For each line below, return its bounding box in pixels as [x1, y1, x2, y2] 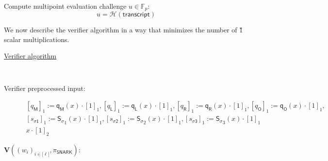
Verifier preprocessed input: [4, 83, 85, 93]
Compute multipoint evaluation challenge [4, 1, 127, 11]
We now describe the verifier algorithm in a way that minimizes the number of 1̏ [4, 25, 243, 35]
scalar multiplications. [4, 34, 69, 44]
